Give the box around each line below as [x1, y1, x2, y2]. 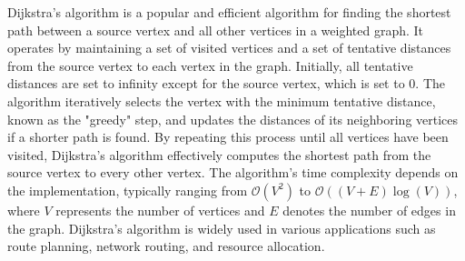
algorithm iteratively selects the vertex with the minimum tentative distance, [7, 91, 436, 110]
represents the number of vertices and [55, 200, 265, 219]
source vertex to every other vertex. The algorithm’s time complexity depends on [7, 163, 459, 182]
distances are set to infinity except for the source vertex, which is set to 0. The [7, 74, 445, 93]
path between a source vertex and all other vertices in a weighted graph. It [7, 20, 424, 39]
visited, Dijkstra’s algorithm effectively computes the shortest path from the [7, 145, 431, 164]
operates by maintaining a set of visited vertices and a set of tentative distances [7, 38, 451, 57]
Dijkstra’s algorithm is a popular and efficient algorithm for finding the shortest [7, 3, 451, 21]
